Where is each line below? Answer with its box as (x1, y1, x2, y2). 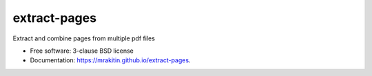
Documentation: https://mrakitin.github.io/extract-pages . (30, 56, 191, 64)
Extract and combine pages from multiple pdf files (12, 34, 155, 42)
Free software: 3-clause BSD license (30, 47, 134, 55)
